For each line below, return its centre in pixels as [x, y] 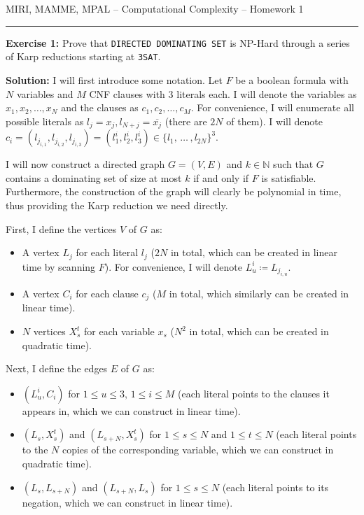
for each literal [107, 252]
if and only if [221, 177]
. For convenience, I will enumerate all [272, 107]
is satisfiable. [289, 177]
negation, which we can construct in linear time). [127, 502]
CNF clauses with [127, 93]
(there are [186, 121]
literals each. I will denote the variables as [267, 93]
